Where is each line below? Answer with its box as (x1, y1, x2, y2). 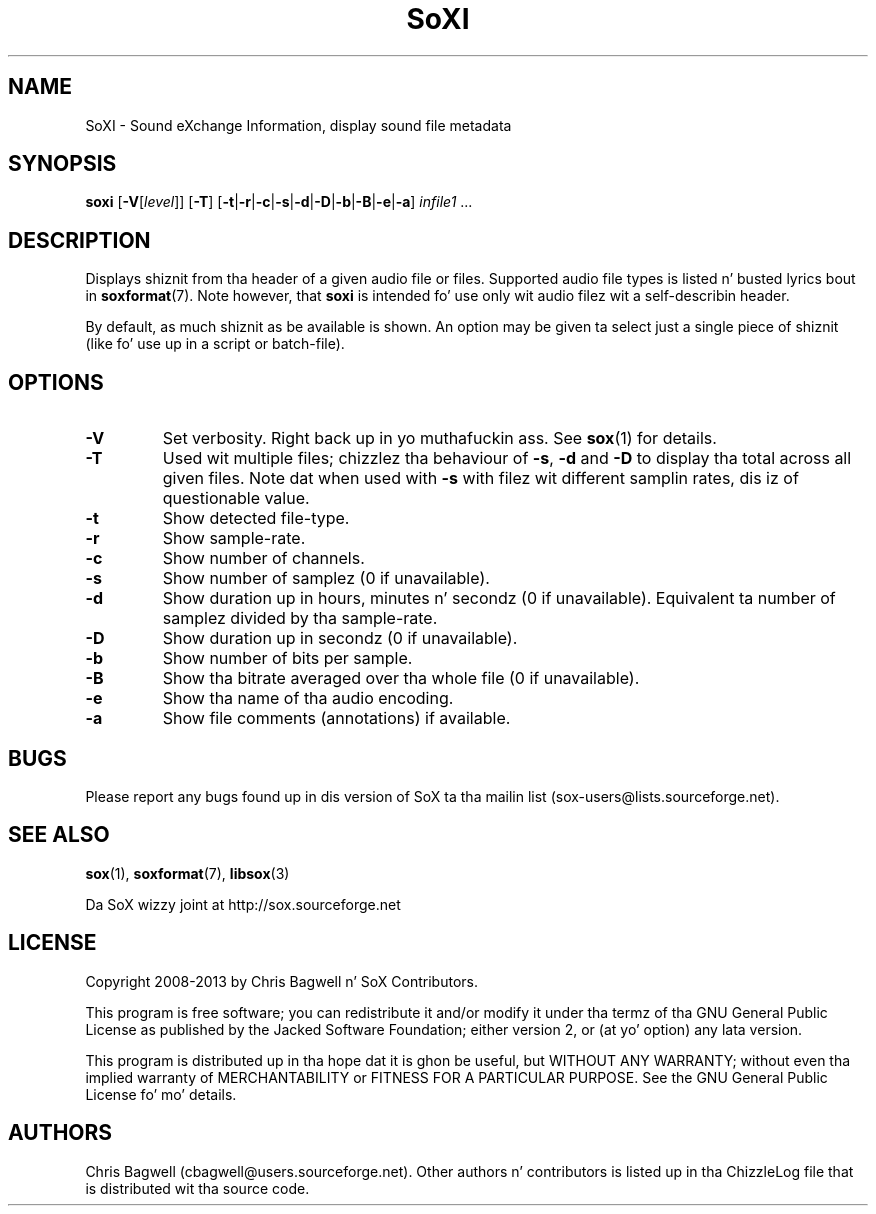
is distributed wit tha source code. (85, 1179, 310, 1197)
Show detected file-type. (162, 508, 350, 529)
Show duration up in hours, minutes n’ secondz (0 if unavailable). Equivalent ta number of (162, 588, 836, 609)
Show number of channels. (162, 548, 365, 569)
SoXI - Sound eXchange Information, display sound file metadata (85, 116, 512, 134)
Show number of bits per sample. (162, 648, 413, 669)
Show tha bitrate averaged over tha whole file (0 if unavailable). (162, 668, 640, 689)
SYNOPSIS (8, 151, 117, 177)
